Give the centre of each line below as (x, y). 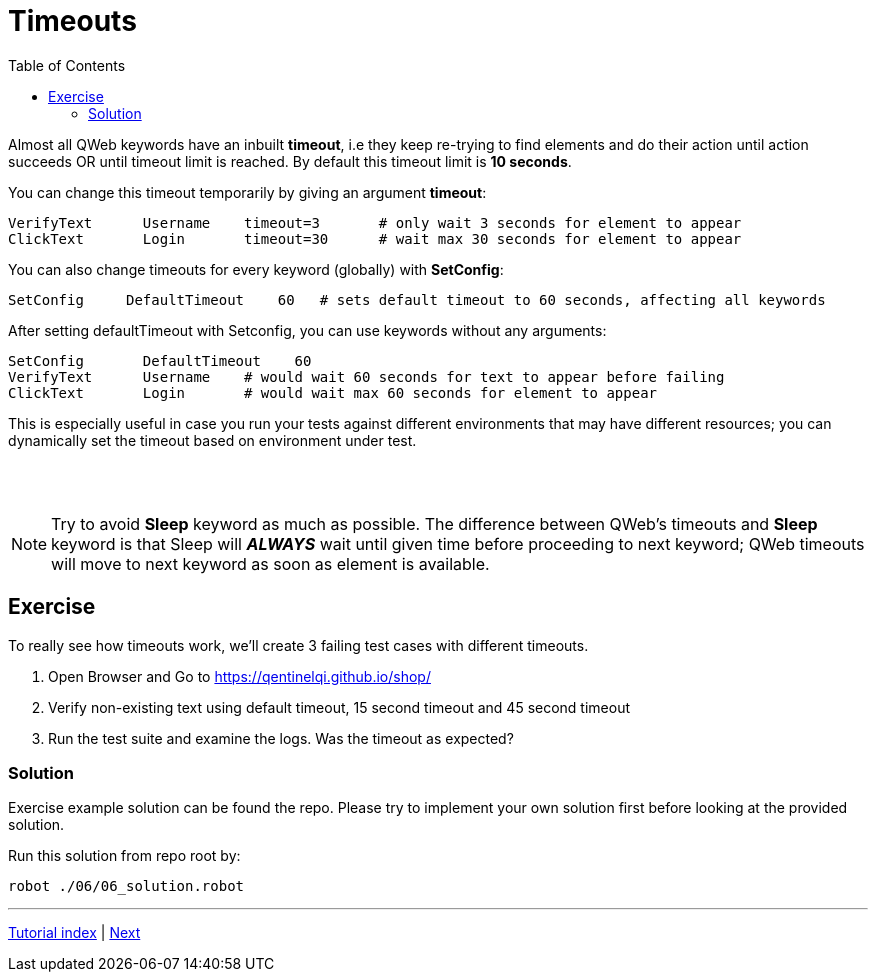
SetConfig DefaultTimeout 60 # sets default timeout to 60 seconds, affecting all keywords (417, 299)
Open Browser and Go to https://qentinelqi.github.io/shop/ (239, 676)
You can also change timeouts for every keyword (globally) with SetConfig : (256, 269)
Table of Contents (67, 65)
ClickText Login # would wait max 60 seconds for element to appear (333, 392)
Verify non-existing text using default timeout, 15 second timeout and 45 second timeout (339, 707)
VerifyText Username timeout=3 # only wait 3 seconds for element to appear (375, 222)
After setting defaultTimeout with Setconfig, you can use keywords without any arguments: (307, 330)
